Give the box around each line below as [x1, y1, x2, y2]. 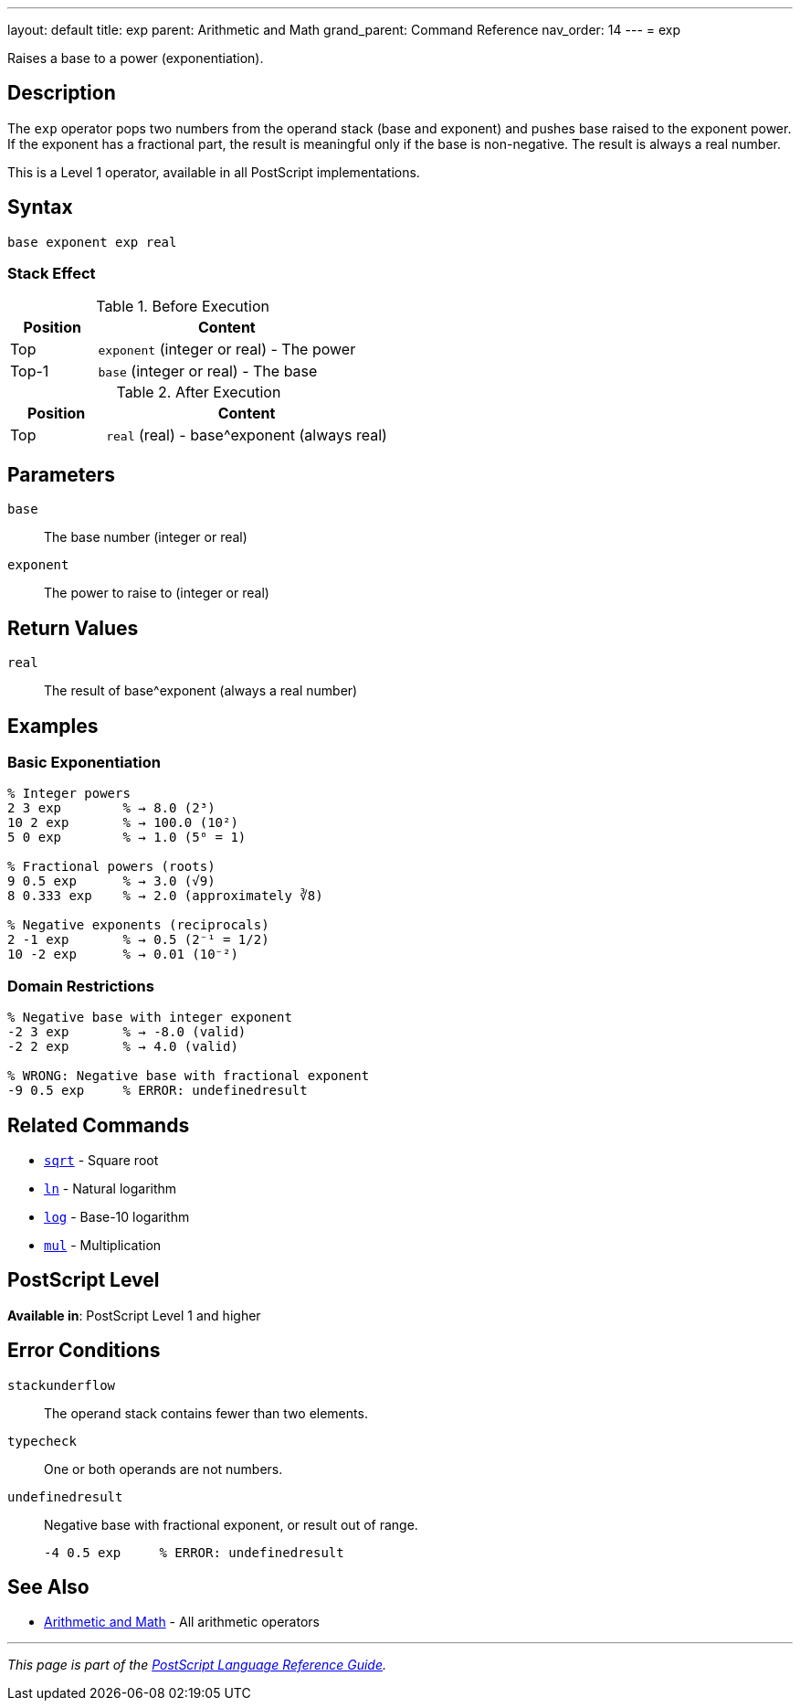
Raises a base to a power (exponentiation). [7, 50, 264, 66]
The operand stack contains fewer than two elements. [44, 1405, 368, 1421]
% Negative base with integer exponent [7, 1010, 292, 1025]
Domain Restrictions [7, 976, 154, 995]
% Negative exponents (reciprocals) [7, 918, 269, 933]
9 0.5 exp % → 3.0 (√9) [7, 874, 216, 889]
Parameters [7, 462, 115, 486]
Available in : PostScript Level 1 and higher [7, 1307, 261, 1323]
